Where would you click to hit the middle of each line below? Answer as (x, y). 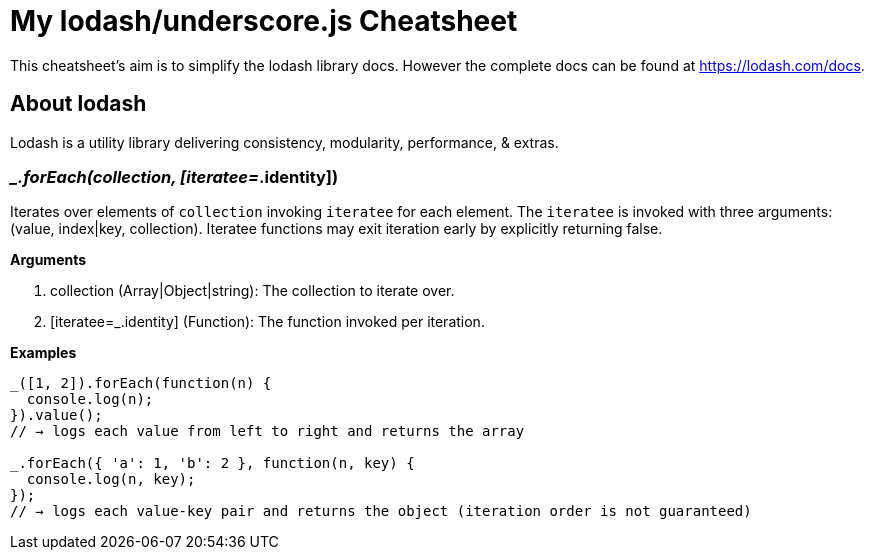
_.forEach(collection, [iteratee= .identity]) (174, 176)
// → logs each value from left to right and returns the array (267, 431)
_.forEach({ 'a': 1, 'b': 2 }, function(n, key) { (212, 463)
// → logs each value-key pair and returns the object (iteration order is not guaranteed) (381, 511)
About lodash (78, 104)
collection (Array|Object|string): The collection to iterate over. (252, 291)
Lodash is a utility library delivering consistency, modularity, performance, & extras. (284, 142)
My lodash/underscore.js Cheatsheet (264, 21)
